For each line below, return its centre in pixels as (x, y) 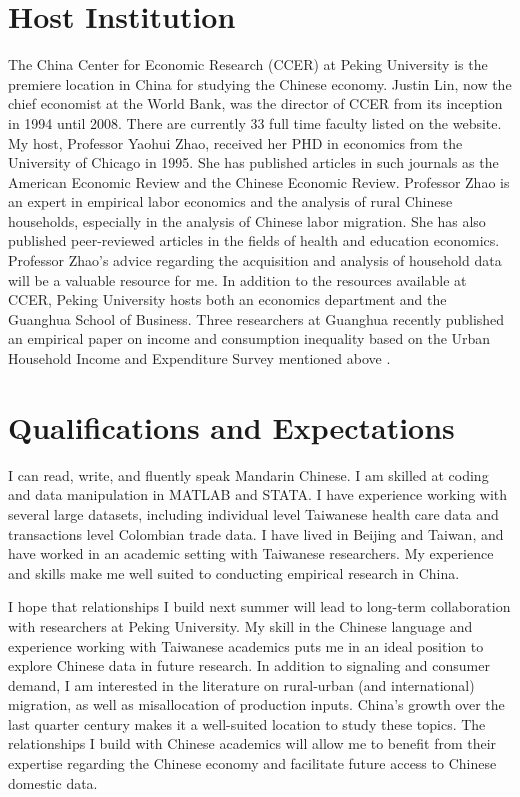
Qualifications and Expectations (231, 426)
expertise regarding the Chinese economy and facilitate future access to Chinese (252, 763)
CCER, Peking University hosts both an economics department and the (227, 299)
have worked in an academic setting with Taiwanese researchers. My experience (251, 553)
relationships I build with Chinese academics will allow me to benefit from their (252, 743)
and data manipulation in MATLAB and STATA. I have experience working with (258, 494)
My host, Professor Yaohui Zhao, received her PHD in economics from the (235, 142)
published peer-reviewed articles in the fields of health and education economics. (254, 240)
